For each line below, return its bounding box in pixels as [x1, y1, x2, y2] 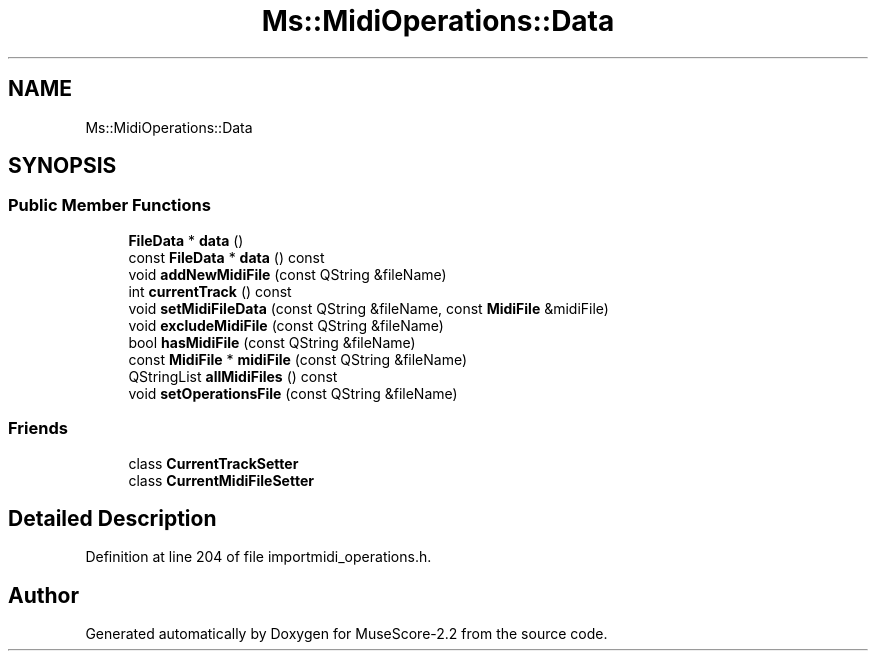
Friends [8, 418, 68, 439]
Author [8, 582, 79, 608]
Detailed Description [8, 505, 217, 531]
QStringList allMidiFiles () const [128, 367, 338, 385]
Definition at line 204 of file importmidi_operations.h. [85, 548, 432, 566]
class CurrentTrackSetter [128, 454, 299, 472]
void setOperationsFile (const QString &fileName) [128, 384, 458, 402]
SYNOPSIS [8, 153, 117, 179]
